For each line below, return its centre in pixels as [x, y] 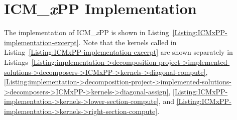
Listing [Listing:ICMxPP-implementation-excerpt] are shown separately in [118, 52]
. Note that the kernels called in [128, 42]
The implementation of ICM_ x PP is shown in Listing [87, 32]
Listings [16, 62]
